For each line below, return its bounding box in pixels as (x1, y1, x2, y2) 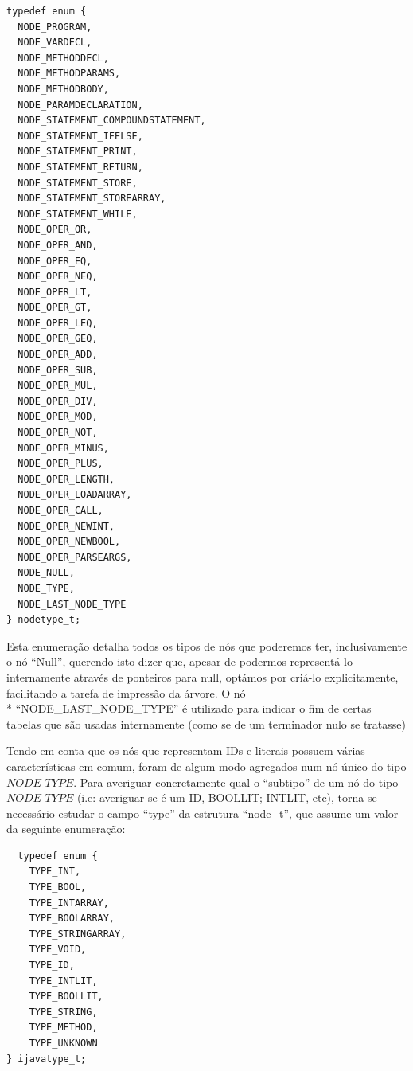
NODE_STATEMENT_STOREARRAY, (18, 193, 166, 205)
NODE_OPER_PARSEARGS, (18, 551, 132, 563)
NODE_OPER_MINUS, (18, 442, 109, 454)
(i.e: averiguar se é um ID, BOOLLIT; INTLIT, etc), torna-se (76, 789, 377, 806)
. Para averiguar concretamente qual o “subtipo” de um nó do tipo (73, 773, 399, 790)
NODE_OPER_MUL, (18, 380, 98, 392)
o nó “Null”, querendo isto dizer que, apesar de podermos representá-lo (6, 653, 353, 670)
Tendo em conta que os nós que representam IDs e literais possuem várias (6, 742, 365, 759)
